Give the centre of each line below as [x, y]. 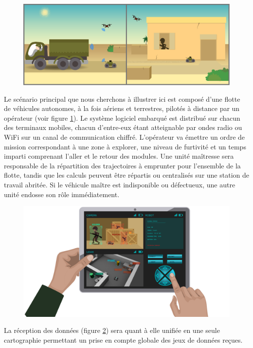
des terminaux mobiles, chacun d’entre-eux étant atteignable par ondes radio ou [123, 127]
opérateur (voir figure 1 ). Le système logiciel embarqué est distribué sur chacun [122, 118]
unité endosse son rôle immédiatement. [62, 194]
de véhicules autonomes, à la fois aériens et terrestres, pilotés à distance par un [122, 108]
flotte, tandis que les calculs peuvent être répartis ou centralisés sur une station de [126, 175]
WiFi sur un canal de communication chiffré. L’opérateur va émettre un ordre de [125, 137]
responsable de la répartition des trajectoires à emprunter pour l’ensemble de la [122, 165]
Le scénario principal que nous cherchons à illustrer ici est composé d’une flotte [122, 99]
